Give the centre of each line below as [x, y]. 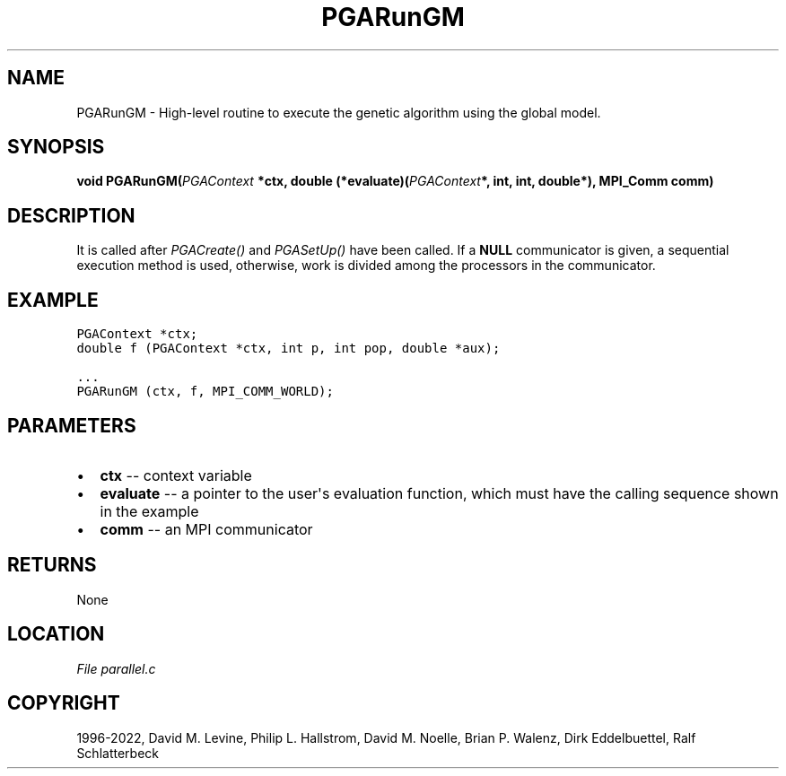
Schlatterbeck [118, 753]
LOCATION [56, 634]
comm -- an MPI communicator [206, 529]
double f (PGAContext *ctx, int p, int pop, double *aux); [288, 349]
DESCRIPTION [71, 215]
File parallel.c [116, 668]
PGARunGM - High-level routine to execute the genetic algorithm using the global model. [339, 112]
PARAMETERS [72, 425]
